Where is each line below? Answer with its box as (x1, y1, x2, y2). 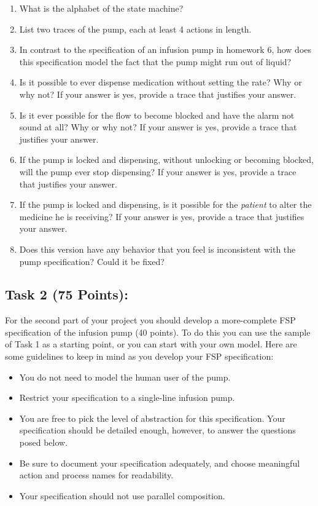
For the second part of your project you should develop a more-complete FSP (5, 314, 296, 326)
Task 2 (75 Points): (5, 285, 128, 304)
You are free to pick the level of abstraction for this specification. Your (19, 411, 285, 424)
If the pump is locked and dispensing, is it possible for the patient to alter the (19, 198, 312, 211)
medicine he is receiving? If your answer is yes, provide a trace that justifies (19, 210, 304, 223)
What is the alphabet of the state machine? (19, 2, 184, 14)
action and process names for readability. (19, 468, 174, 481)
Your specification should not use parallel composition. (19, 489, 225, 502)
